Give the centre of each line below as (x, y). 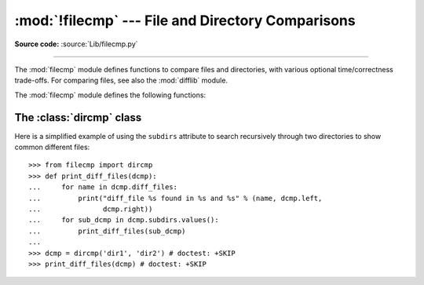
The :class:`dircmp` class (78, 117)
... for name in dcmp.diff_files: (103, 187)
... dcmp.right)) (91, 209)
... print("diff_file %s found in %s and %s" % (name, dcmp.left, (175, 198)
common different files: (52, 147)
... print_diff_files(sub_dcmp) (107, 231)
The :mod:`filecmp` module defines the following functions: (110, 95)
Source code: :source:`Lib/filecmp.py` (76, 44)
